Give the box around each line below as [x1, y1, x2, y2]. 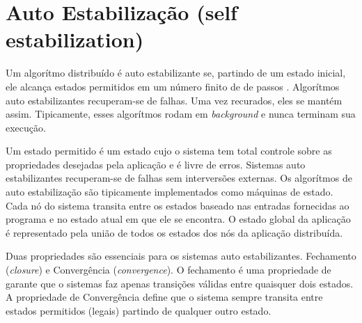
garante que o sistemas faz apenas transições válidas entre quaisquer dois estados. [6, 276, 354, 290]
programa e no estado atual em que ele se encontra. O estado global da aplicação [6, 212, 351, 226]
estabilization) [6, 25, 144, 54]
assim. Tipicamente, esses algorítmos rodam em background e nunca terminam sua [6, 107, 356, 121]
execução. [6, 120, 46, 134]
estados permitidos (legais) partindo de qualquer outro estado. [6, 303, 271, 317]
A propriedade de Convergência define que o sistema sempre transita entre [6, 290, 323, 304]
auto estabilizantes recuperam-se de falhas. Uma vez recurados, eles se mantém [6, 93, 343, 107]
